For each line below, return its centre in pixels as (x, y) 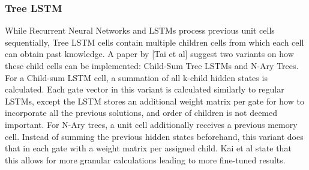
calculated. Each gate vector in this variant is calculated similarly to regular (145, 89)
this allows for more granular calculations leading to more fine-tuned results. (145, 159)
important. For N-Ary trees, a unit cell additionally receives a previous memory (151, 124)
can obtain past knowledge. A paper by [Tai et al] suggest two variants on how (149, 54)
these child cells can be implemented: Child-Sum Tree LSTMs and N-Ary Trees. (152, 65)
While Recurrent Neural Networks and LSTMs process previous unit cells (140, 30)
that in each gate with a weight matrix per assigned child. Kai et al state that (148, 148)
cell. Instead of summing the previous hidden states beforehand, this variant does (154, 136)
